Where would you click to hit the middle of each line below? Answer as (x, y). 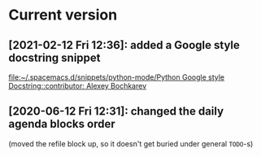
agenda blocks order (62, 124)
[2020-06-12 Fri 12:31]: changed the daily (116, 111)
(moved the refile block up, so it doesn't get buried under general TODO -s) (131, 143)
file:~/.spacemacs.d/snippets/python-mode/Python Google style (117, 77)
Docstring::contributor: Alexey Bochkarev (78, 86)
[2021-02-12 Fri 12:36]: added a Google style (124, 45)
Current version (63, 15)
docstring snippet (54, 57)
